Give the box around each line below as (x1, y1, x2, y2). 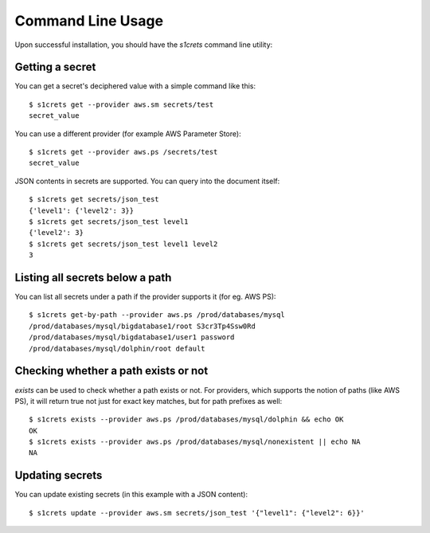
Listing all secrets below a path (14, 271, 172, 284)
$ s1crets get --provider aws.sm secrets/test (29, 100, 214, 109)
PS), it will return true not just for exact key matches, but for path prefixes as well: (14, 396, 283, 406)
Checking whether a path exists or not (14, 364, 209, 378)
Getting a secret (14, 61, 96, 74)
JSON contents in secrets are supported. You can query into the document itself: (14, 176, 280, 186)
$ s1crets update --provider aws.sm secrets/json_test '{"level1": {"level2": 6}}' (29, 508, 365, 517)
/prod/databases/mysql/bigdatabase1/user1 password (29, 333, 235, 342)
